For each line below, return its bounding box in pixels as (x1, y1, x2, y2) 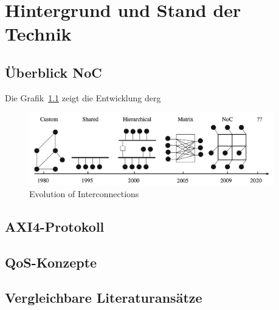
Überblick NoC (5, 62, 102, 81)
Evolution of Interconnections (29, 187, 139, 200)
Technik (5, 21, 72, 46)
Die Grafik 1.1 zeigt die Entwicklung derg (5, 91, 161, 104)
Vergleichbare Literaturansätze (5, 288, 202, 307)
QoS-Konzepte (5, 252, 97, 271)
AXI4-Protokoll (5, 217, 105, 235)
